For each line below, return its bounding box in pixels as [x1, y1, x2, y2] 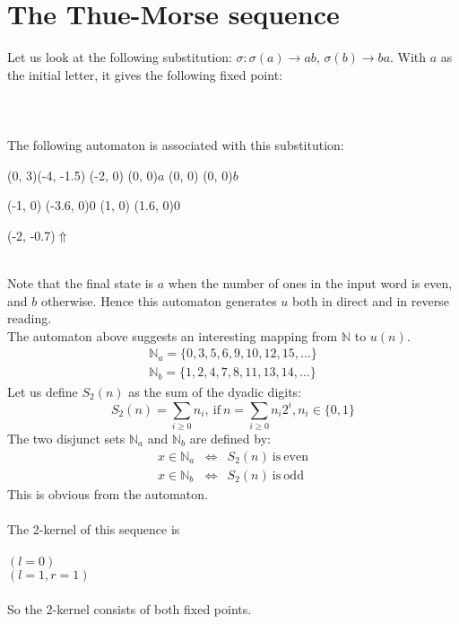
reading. [7, 309, 52, 328]
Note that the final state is [7, 274, 154, 293]
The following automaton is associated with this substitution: [7, 136, 344, 154]
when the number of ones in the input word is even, [168, 274, 453, 293]
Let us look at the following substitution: [7, 48, 232, 66]
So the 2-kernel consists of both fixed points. [7, 599, 252, 618]
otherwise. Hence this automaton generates [40, 291, 277, 310]
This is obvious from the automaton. [7, 484, 208, 503]
